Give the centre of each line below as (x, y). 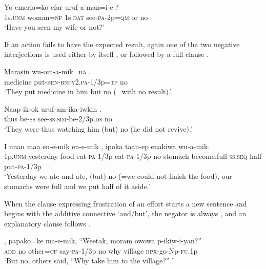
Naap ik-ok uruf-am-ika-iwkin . (53, 108)
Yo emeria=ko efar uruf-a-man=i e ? (62, 7)
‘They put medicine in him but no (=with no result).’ (88, 91)
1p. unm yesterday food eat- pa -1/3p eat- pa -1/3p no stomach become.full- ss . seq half (133, 156)
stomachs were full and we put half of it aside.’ (77, 186)
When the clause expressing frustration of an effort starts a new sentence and (126, 203)
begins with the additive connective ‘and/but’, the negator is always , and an (125, 213)
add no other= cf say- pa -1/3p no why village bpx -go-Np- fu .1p (101, 250)
